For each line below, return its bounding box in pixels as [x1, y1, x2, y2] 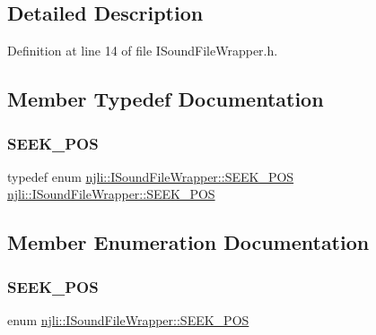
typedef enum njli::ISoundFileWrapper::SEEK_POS [7, 167, 294, 185]
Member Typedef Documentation [7, 85, 324, 113]
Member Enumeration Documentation [7, 228, 370, 256]
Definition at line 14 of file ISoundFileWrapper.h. [7, 41, 278, 60]
